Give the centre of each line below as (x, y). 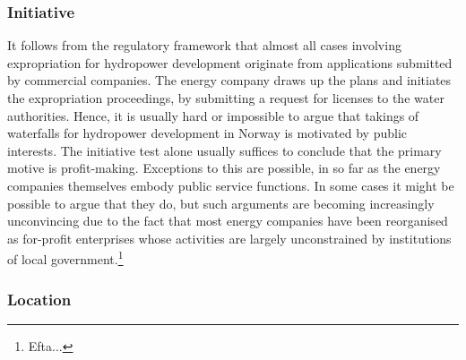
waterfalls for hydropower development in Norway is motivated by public (207, 133)
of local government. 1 (65, 257)
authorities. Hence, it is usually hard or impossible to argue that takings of (213, 115)
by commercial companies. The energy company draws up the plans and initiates (229, 80)
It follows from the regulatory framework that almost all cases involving (204, 45)
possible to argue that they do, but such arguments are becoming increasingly (221, 203)
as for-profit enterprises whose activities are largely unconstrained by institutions (229, 238)
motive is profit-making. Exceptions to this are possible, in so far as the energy (224, 168)
